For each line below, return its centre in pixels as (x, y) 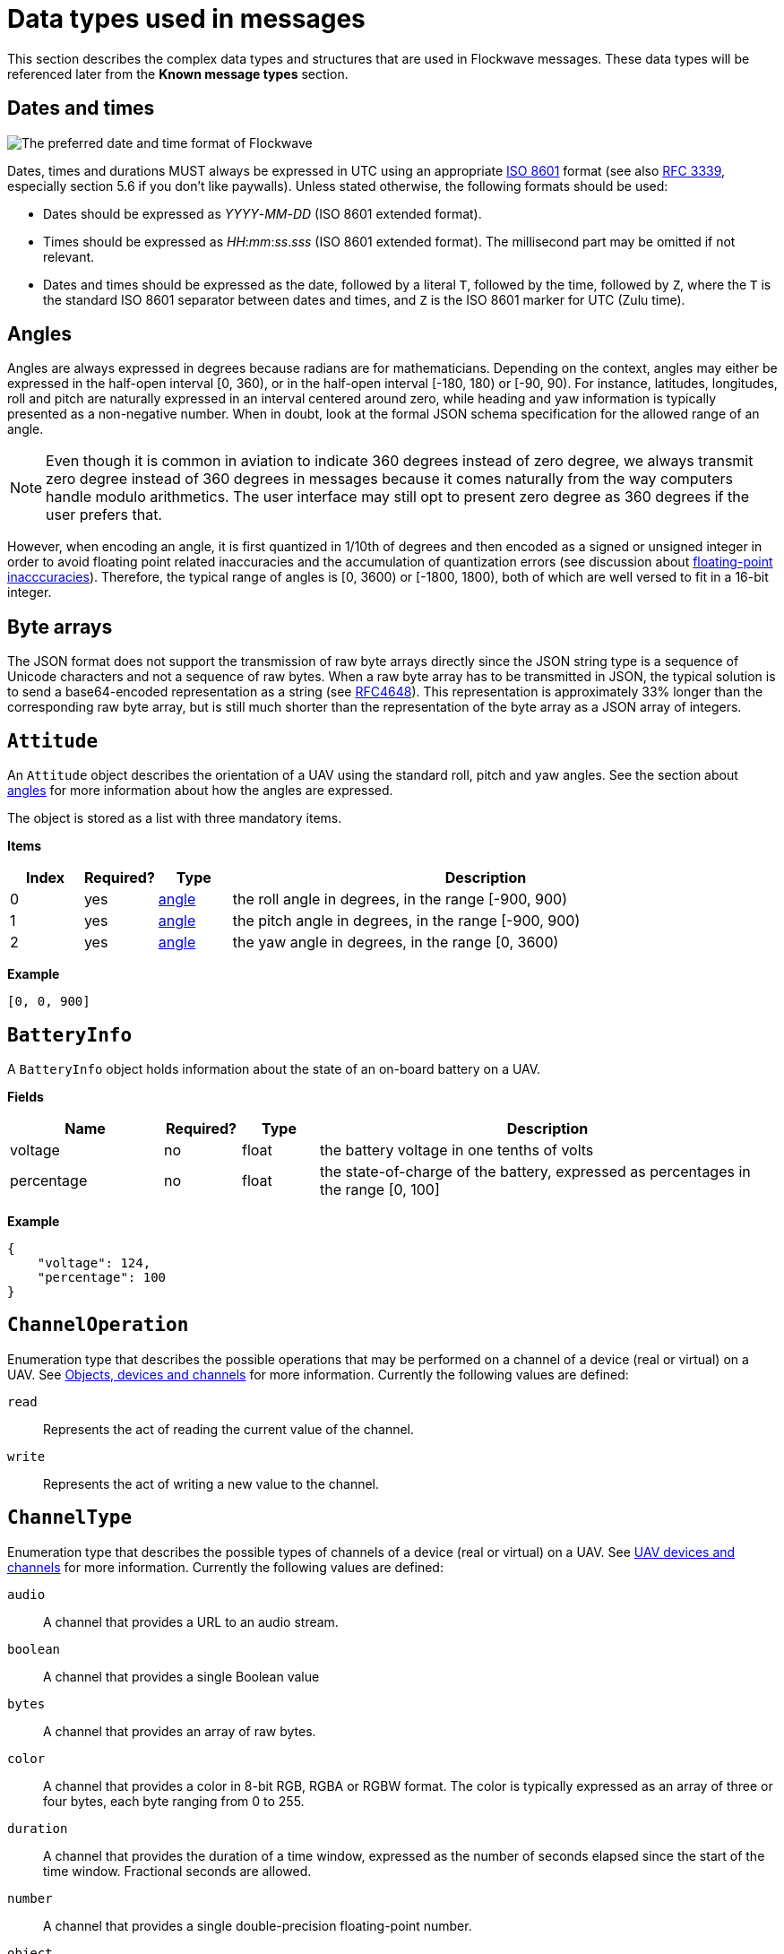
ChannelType (70, 1518)
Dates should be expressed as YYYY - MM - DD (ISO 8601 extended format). (263, 213)
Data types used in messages (186, 19)
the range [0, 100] (380, 1189)
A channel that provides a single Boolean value (181, 1676)
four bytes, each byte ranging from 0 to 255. (174, 1801)
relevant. (69, 256)
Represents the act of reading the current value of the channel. (229, 1429)
